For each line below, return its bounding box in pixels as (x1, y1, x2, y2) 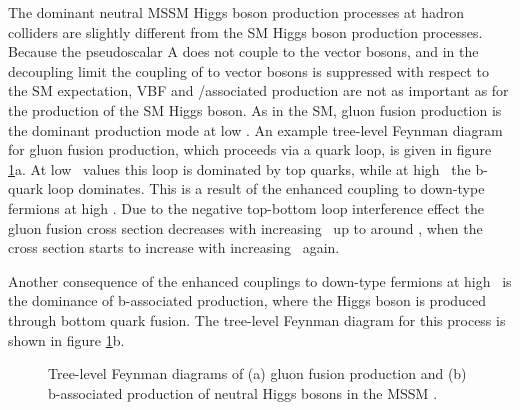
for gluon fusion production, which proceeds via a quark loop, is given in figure (8, 139, 492, 160)
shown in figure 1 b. (8, 329, 125, 350)
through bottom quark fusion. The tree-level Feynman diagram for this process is (8, 309, 506, 330)
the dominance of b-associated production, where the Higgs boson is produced (8, 290, 487, 311)
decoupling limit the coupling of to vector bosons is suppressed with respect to (8, 60, 489, 81)
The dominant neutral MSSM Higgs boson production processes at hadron (8, 2, 464, 22)
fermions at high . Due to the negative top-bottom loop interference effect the (8, 197, 484, 218)
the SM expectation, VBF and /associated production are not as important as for (8, 80, 509, 101)
